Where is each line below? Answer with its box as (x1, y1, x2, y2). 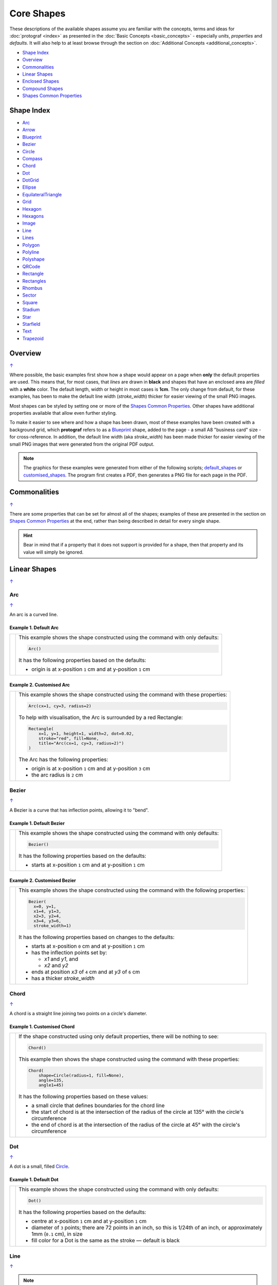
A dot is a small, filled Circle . (9, 1163, 70, 1169)
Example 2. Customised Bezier (9, 877, 76, 884)
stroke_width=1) (33, 923, 72, 928)
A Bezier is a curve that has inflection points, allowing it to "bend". (9, 807, 149, 813)
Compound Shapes (22, 85, 64, 91)
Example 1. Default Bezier (9, 820, 65, 826)
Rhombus (22, 285, 43, 291)
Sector (22, 292, 37, 298)
